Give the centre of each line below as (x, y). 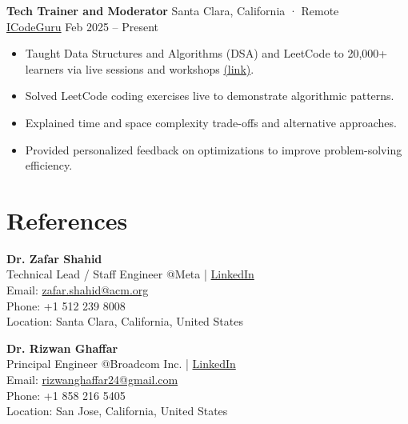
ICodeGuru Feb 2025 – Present (83, 26)
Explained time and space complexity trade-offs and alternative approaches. (211, 122)
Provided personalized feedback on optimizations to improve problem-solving (214, 149)
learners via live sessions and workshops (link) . (140, 68)
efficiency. (49, 165)
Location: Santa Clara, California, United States (125, 321)
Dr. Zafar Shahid (54, 258)
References (67, 220)
